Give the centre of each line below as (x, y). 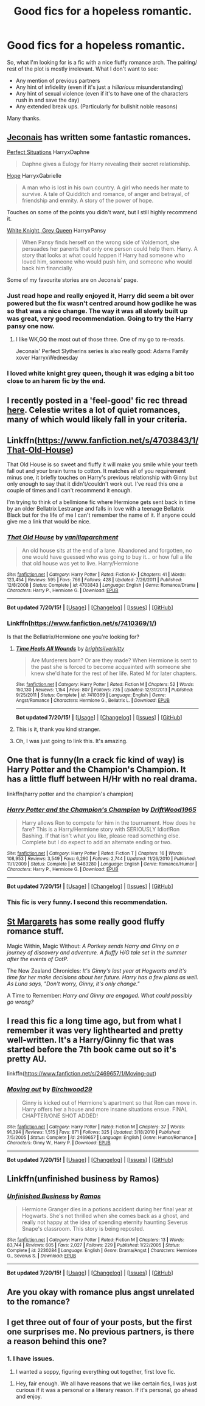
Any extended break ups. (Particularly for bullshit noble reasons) (97, 106)
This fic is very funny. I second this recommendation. (87, 902)
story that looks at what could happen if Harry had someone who (103, 255)
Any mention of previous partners (58, 80)
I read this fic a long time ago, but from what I (94, 1021)
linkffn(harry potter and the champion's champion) (70, 794)
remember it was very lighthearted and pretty (95, 1030)
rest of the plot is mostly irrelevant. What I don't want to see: (83, 69)
